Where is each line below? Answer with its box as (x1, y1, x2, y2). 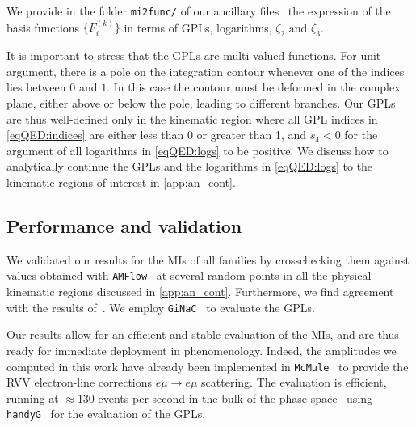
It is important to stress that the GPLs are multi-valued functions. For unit (6, 47, 381, 64)
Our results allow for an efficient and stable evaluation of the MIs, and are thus (6, 326, 399, 343)
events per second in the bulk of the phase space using (98, 389, 373, 406)
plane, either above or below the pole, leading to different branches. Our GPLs (6, 95, 396, 112)
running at (6, 389, 59, 406)
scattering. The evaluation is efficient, (201, 374, 387, 391)
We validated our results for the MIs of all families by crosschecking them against (6, 251, 410, 268)
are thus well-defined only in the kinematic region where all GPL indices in (6, 110, 378, 127)
